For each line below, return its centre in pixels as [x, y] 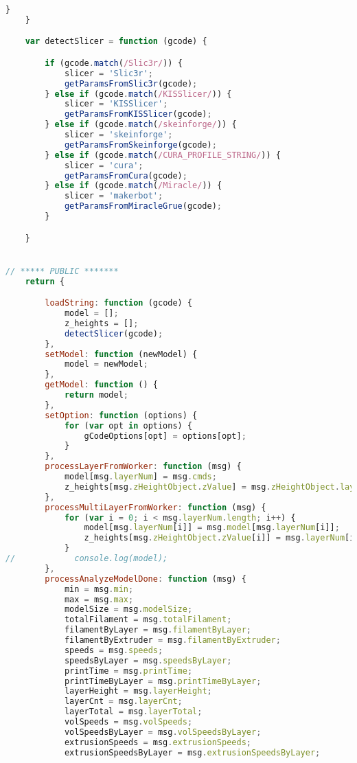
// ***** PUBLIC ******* [62, 271]
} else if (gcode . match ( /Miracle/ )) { [134, 186]
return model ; [96, 395]
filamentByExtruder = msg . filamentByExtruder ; [172, 640]
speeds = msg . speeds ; [114, 650]
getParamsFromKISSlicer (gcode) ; [138, 114]
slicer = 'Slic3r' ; [108, 73]
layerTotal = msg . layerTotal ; [133, 712]
